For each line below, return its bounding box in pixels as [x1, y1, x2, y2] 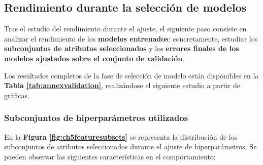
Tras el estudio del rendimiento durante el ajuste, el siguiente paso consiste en [4, 23, 247, 34]
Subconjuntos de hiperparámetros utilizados [4, 111, 188, 124]
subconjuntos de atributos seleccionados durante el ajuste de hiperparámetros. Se [4, 141, 257, 152]
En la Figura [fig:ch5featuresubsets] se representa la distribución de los [4, 131, 238, 142]
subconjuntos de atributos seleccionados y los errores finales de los [4, 43, 239, 54]
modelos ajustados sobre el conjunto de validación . [4, 53, 185, 63]
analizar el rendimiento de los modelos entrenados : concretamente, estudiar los [4, 33, 258, 44]
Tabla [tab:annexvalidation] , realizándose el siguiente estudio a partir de [4, 80, 240, 91]
